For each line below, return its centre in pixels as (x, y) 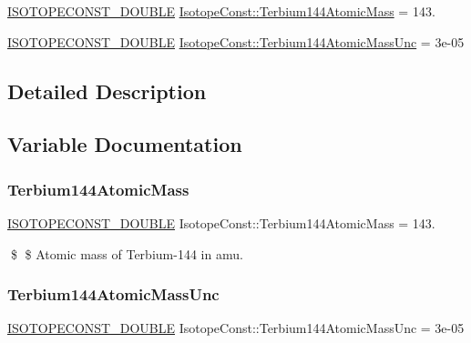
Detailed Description (107, 91)
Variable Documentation (125, 144)
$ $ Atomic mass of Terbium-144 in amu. (127, 253)
